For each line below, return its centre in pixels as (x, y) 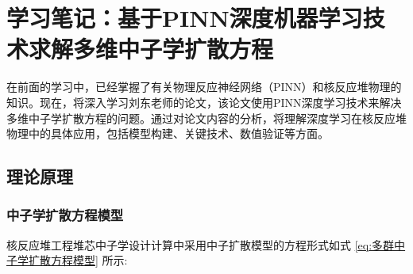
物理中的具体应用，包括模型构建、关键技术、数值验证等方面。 (168, 133)
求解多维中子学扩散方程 (151, 49)
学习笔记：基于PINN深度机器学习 (185, 18)
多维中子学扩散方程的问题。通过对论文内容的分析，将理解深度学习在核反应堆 (206, 118)
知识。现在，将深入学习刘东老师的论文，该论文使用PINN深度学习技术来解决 (204, 102)
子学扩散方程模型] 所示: (67, 260)
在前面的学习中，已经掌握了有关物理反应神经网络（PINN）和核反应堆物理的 (204, 87)
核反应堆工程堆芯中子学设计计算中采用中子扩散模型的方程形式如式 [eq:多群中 (206, 244)
